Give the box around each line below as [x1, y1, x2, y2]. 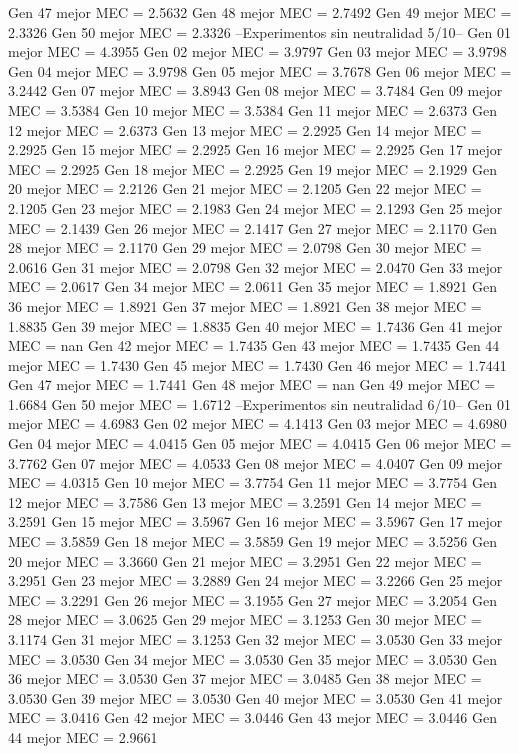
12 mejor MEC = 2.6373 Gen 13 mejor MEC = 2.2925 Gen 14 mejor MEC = [8, 119, 482, 140]
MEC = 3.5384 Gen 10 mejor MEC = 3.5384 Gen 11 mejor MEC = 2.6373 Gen [8, 99, 497, 120]
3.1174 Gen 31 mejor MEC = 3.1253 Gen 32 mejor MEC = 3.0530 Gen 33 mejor [8, 629, 503, 649]
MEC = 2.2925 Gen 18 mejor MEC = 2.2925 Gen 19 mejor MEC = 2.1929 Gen [8, 158, 497, 179]
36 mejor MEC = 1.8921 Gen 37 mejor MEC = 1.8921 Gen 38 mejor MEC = [8, 295, 482, 316]
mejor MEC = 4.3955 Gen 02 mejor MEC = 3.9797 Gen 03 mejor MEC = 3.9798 [8, 41, 507, 62]
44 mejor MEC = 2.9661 [8, 726, 158, 747]
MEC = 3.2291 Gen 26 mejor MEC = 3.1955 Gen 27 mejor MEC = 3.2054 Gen [8, 589, 497, 610]
